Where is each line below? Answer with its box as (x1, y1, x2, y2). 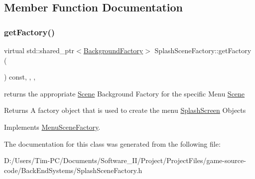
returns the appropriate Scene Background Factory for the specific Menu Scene (4, 88, 245, 98)
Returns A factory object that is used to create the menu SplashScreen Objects (4, 105, 246, 115)
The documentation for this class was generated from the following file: (4, 138, 221, 149)
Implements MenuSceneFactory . (4, 121, 101, 132)
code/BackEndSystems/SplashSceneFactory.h (4, 165, 142, 175)
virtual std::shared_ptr (4, 45, 75, 55)
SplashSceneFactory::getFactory (154, 45, 252, 55)
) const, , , (4, 72, 36, 82)
